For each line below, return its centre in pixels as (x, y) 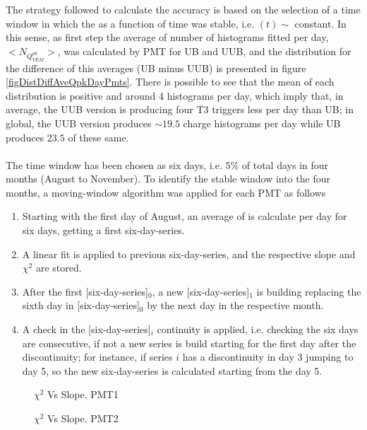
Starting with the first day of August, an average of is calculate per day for (185, 216)
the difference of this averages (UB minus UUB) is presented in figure (156, 68)
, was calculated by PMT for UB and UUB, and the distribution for (204, 51)
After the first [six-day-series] (85, 291)
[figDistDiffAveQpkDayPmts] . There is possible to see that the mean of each (170, 82)
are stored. (59, 268)
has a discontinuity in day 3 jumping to (268, 357)
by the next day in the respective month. (235, 305)
